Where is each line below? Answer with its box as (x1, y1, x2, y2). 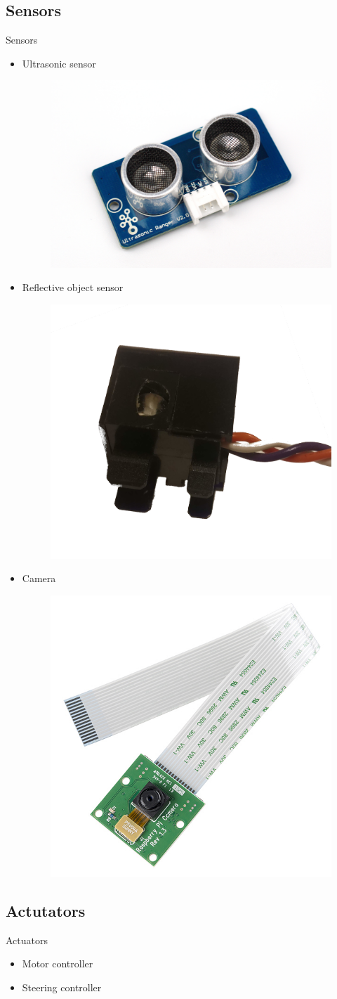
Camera (22, 571, 56, 586)
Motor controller (22, 956, 93, 971)
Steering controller (22, 979, 102, 994)
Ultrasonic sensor (22, 56, 96, 70)
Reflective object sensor (22, 280, 124, 295)
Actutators (6, 899, 86, 921)
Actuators (6, 932, 48, 947)
